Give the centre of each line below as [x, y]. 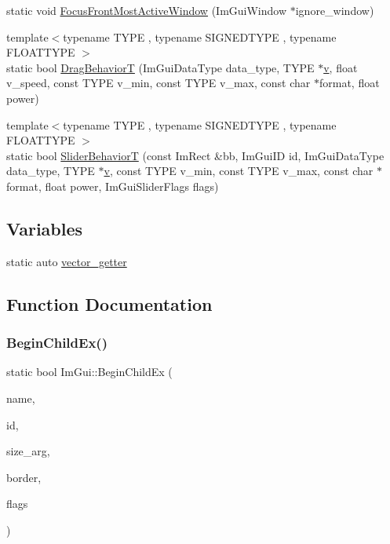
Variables [45, 228]
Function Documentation [109, 303]
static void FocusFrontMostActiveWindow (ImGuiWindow [147, 10]
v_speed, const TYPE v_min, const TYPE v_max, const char [159, 83]
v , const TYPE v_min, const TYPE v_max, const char [239, 171]
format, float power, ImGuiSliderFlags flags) [113, 186]
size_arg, [28, 451]
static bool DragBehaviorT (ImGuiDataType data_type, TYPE [160, 67]
